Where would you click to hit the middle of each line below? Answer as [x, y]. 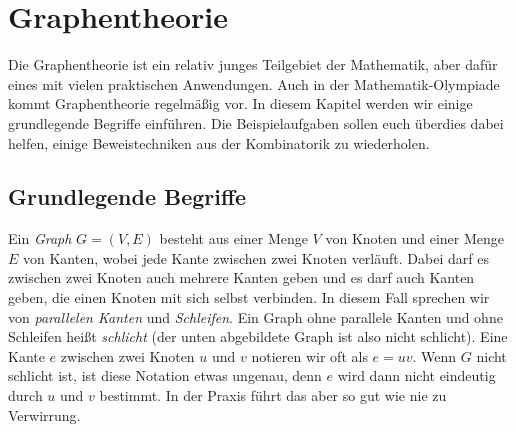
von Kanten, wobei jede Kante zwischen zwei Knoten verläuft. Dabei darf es [256, 257]
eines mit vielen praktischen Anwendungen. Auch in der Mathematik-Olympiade [254, 83]
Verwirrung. [44, 414]
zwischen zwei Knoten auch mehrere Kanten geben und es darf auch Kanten [241, 277]
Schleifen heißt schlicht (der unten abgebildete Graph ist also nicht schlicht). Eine [258, 336]
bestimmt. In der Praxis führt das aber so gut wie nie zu [273, 395]
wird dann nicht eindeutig [416, 375]
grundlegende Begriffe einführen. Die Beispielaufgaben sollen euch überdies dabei [256, 122]
